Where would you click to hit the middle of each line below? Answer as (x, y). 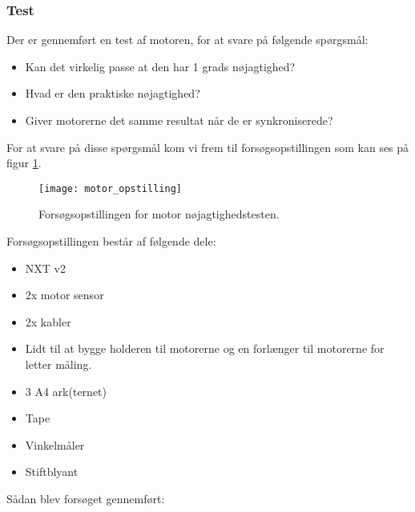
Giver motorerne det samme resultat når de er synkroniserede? (179, 120)
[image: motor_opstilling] (110, 188)
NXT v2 (45, 268)
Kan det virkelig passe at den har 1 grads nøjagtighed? (160, 66)
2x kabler (48, 321)
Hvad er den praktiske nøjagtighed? (113, 93)
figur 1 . (24, 163)
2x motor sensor (64, 295)
